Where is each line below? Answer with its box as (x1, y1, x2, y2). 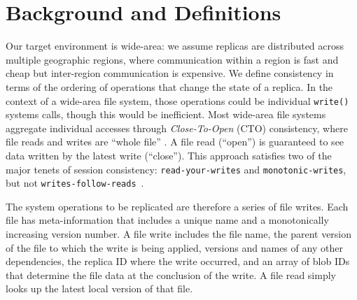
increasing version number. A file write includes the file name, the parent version (6, 227, 352, 241)
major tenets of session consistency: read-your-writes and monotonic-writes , (6, 162, 346, 176)
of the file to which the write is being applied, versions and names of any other (6, 240, 343, 255)
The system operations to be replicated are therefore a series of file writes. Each (6, 199, 349, 213)
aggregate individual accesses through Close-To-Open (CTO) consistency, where (6, 120, 348, 135)
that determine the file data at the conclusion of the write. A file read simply (6, 267, 336, 282)
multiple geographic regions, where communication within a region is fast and (6, 52, 339, 66)
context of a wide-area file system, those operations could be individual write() (6, 93, 349, 108)
